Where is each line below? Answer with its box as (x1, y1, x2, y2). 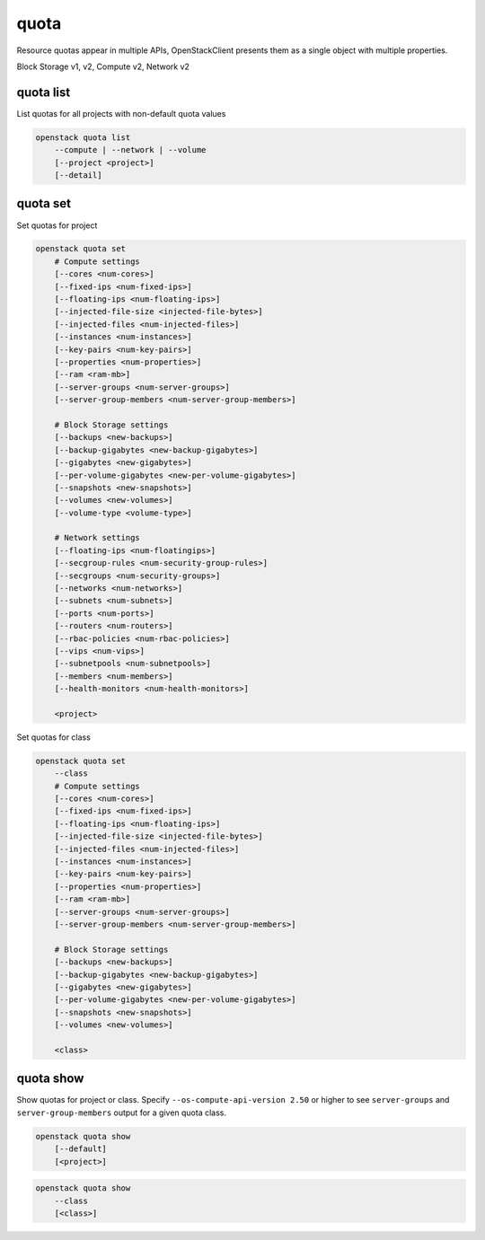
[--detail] (54, 171, 102, 180)
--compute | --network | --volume (54, 145, 207, 155)
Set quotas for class (16, 732, 92, 743)
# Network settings (54, 532, 141, 543)
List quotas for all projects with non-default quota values (16, 108, 226, 119)
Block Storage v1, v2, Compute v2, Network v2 (16, 61, 190, 72)
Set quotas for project (16, 220, 98, 231)
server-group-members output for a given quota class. (16, 1107, 227, 1118)
